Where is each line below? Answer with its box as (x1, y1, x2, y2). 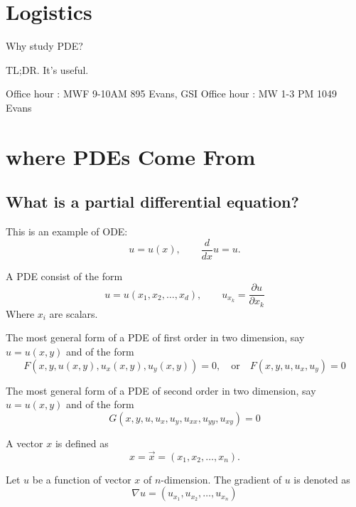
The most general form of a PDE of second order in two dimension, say (6, 383, 316, 397)
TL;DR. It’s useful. (6, 62, 89, 77)
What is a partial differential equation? (6, 191, 299, 213)
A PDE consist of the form (6, 268, 123, 283)
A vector (6, 435, 43, 450)
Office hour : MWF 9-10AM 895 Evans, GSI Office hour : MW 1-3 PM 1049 (6, 86, 337, 101)
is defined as (55, 435, 109, 450)
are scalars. (49, 306, 98, 321)
